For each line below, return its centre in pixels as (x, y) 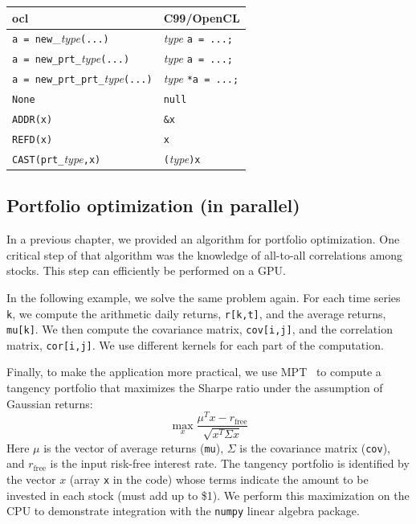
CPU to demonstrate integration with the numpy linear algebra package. (183, 511)
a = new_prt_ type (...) (71, 58)
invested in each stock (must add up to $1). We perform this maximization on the (208, 495)
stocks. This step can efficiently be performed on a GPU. (146, 270)
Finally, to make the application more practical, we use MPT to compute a (194, 372)
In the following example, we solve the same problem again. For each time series (204, 297)
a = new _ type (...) (61, 38)
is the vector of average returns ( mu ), (134, 447)
